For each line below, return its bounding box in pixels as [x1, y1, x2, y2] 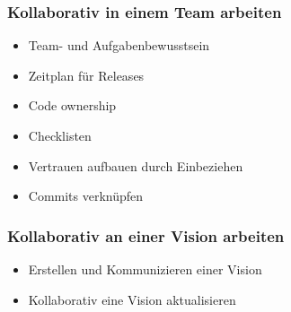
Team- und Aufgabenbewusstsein [28, 36, 210, 55]
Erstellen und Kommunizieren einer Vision [28, 260, 262, 278]
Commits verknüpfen [28, 186, 144, 205]
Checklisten [28, 126, 92, 144]
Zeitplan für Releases [28, 65, 145, 84]
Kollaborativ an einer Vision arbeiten [7, 224, 285, 247]
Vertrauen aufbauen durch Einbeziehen [28, 156, 243, 175]
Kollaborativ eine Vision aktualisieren [28, 290, 236, 308]
